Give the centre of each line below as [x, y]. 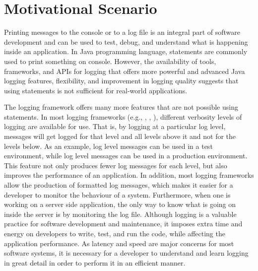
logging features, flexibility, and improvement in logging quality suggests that [121, 81]
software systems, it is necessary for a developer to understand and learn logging [126, 253]
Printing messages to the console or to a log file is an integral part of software [122, 32]
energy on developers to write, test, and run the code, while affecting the [115, 233]
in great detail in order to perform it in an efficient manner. [95, 262]
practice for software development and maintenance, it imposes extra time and [123, 224]
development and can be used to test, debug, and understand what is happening [126, 41]
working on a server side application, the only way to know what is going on [120, 204]
